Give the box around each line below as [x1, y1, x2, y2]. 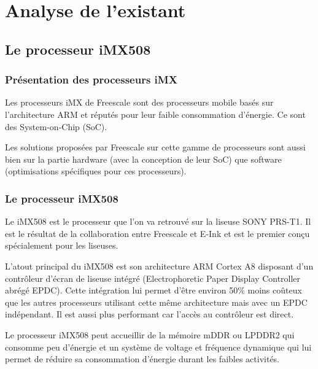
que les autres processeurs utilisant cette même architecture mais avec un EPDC [5, 295, 308, 308]
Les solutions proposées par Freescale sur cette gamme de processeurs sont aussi [5, 141, 306, 153]
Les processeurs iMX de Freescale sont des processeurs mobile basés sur [5, 96, 274, 109]
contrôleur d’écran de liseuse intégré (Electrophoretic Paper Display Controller [5, 271, 301, 284]
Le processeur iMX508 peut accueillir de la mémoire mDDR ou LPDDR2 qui [5, 328, 295, 341]
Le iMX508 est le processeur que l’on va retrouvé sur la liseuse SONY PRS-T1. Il [5, 215, 311, 228]
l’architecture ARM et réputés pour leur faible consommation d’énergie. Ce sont [5, 107, 306, 120]
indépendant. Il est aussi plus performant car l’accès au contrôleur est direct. [5, 308, 294, 320]
